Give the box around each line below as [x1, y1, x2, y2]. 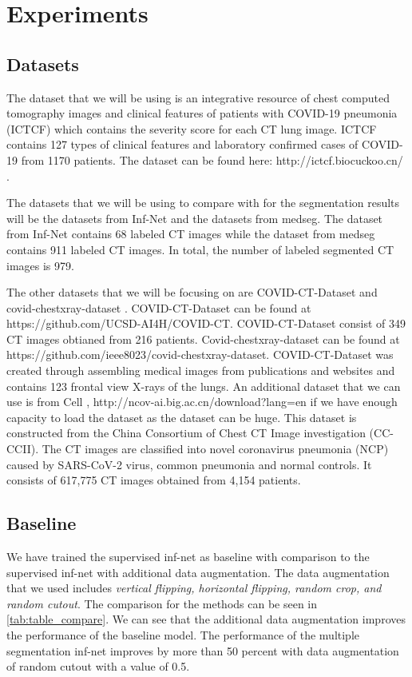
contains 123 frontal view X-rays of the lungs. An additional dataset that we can [6, 377, 401, 394]
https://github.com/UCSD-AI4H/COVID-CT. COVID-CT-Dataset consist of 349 [6, 315, 406, 332]
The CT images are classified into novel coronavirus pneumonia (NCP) [42, 440, 389, 457]
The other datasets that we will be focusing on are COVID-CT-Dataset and [6, 284, 378, 301]
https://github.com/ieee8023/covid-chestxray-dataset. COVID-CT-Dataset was [6, 346, 394, 363]
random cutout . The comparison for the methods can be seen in [6, 595, 318, 611]
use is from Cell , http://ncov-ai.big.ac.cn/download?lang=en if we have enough [6, 393, 398, 410]
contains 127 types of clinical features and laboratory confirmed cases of [6, 136, 359, 153]
